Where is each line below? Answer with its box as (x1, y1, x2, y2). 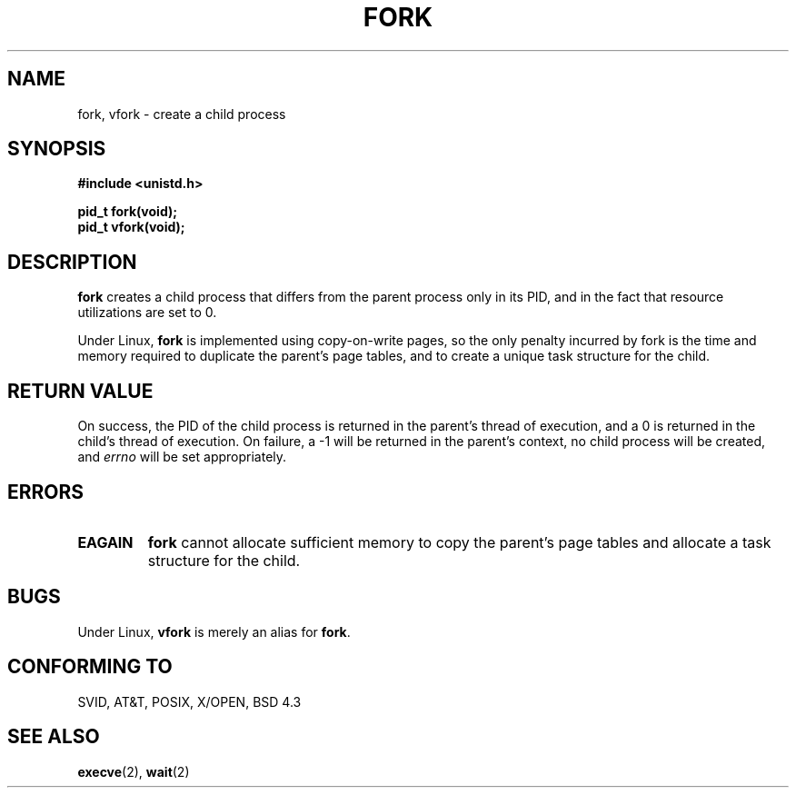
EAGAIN (77, 532, 134, 552)
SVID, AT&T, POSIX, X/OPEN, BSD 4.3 (77, 693, 302, 710)
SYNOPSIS (7, 137, 106, 161)
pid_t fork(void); (77, 204, 178, 220)
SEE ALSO (7, 725, 100, 749)
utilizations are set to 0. (77, 304, 217, 321)
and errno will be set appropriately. (77, 449, 287, 465)
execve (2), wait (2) (77, 763, 190, 780)
